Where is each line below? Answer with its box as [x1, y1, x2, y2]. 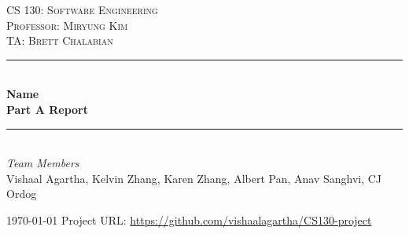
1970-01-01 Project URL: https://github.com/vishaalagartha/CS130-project [6, 211, 372, 228]
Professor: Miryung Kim [6, 16, 128, 33]
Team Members [6, 155, 79, 171]
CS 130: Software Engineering [6, 2, 158, 17]
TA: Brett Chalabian [6, 32, 113, 49]
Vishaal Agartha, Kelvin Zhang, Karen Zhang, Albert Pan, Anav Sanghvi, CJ [6, 170, 382, 186]
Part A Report [6, 101, 88, 117]
